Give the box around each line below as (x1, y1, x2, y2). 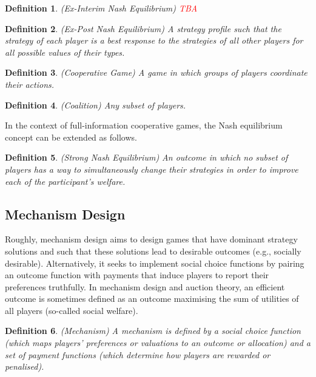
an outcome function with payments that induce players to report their (5, 269, 269, 281)
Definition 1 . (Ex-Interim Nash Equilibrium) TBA (5, 2, 198, 14)
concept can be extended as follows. (5, 130, 137, 143)
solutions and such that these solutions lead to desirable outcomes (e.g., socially (5, 244, 301, 257)
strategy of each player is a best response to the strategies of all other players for (5, 34, 303, 47)
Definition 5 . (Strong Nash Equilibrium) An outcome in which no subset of (5, 151, 288, 164)
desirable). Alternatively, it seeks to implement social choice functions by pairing (5, 256, 304, 269)
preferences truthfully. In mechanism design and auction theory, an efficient (5, 280, 285, 293)
